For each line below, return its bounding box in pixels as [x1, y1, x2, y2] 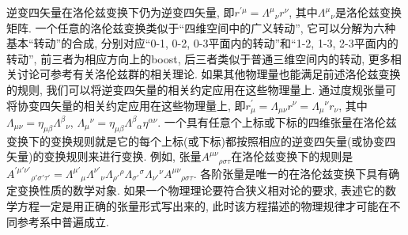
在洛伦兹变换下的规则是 [231, 148, 353, 165]
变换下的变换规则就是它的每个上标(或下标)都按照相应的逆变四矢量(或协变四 [6, 132, 396, 149]
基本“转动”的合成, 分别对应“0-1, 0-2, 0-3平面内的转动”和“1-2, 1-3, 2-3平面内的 [6, 35, 399, 51]
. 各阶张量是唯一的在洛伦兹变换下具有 [193, 165, 389, 181]
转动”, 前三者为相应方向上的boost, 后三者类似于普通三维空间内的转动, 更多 [6, 50, 391, 66]
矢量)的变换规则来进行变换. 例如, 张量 [6, 148, 202, 165]
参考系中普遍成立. [17, 213, 109, 229]
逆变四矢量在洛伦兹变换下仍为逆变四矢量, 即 [6, 4, 235, 20]
